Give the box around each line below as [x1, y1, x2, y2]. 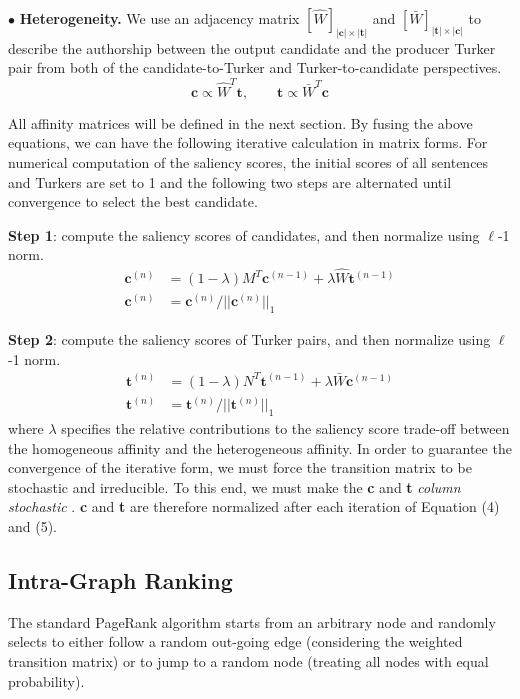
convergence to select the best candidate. [8, 191, 258, 212]
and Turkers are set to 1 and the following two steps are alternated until [8, 171, 452, 192]
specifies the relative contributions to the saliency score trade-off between [61, 418, 510, 438]
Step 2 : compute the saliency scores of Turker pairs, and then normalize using [8, 329, 491, 350]
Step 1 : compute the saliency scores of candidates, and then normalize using [8, 224, 480, 245]
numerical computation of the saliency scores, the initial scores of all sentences [8, 151, 489, 172]
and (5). [8, 515, 58, 536]
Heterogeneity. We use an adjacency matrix [19, 8, 300, 28]
